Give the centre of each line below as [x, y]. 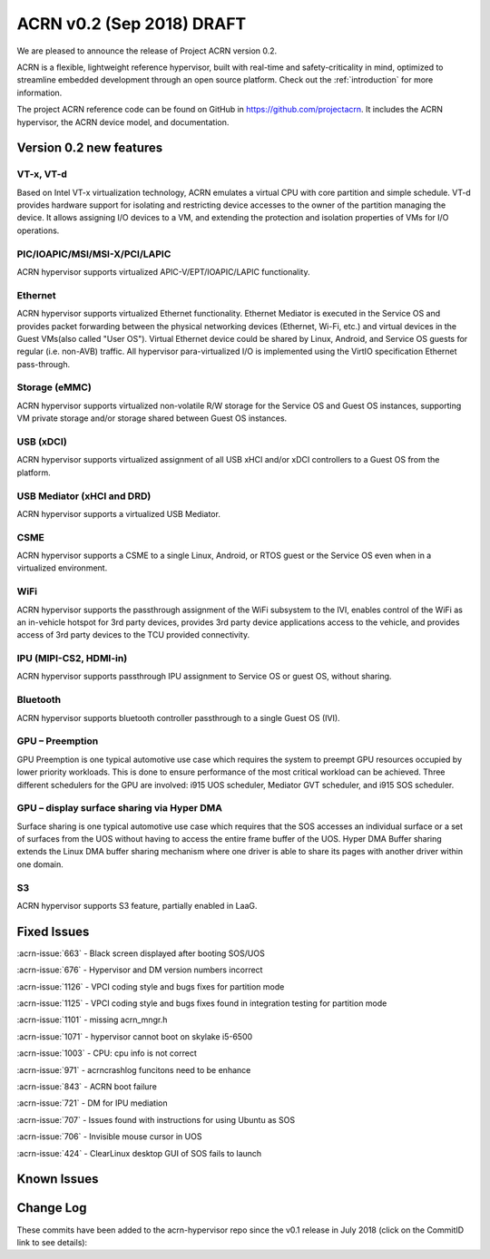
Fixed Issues [53, 931]
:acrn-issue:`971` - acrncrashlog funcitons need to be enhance [134, 1069]
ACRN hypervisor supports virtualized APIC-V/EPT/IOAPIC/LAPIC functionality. [163, 271]
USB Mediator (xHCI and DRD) [84, 496]
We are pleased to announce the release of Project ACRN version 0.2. [147, 51]
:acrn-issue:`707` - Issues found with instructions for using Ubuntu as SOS [156, 1119]
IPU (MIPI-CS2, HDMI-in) [72, 659]
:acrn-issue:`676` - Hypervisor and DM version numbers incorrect [140, 970]
